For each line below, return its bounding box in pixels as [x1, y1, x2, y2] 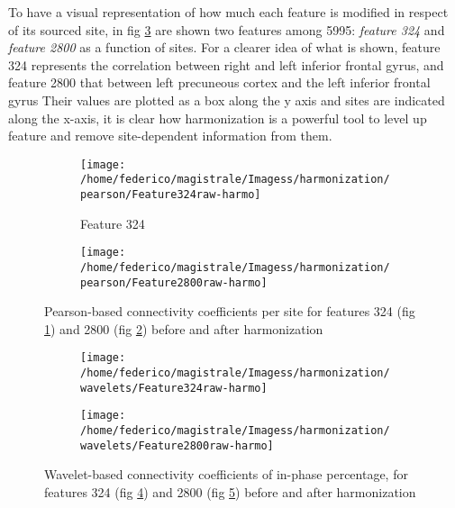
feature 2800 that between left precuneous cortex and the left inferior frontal [8, 73, 431, 92]
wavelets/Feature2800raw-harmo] [80, 439, 274, 452]
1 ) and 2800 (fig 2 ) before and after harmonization [44, 319, 323, 338]
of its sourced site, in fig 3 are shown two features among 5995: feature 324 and [8, 20, 445, 39]
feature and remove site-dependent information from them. [8, 126, 332, 145]
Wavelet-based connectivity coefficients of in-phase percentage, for [44, 465, 408, 484]
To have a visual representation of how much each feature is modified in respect [8, 3, 449, 21]
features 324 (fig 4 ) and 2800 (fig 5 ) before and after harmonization [44, 483, 416, 501]
